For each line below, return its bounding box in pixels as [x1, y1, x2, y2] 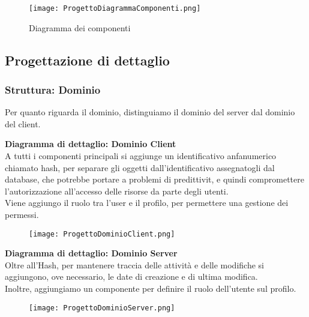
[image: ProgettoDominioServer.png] [29, 303, 175, 312]
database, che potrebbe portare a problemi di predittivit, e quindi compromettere [5, 173, 304, 186]
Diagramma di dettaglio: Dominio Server [5, 247, 178, 259]
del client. [5, 117, 41, 130]
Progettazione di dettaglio [5, 50, 170, 69]
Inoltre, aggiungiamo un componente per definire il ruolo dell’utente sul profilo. [5, 282, 296, 295]
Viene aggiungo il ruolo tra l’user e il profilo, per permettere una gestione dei [5, 196, 289, 209]
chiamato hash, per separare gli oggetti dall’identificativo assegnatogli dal [5, 161, 275, 174]
